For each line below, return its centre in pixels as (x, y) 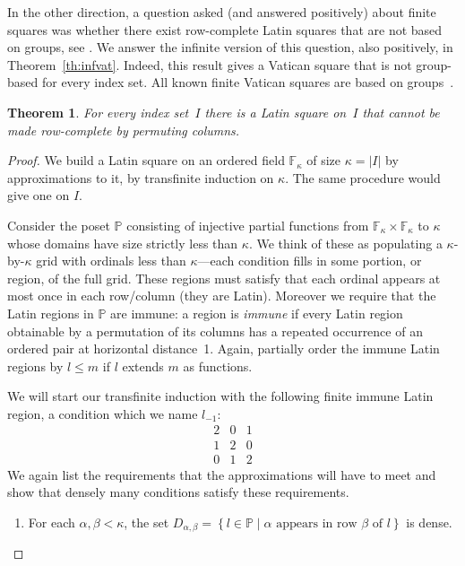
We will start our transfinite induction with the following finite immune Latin (220, 396)
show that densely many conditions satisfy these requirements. (178, 492)
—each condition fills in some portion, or (310, 261)
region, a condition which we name (103, 413)
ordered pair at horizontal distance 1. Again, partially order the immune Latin (224, 348)
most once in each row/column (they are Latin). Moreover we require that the (222, 296)
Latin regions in (51, 313)
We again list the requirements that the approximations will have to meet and (222, 474)
